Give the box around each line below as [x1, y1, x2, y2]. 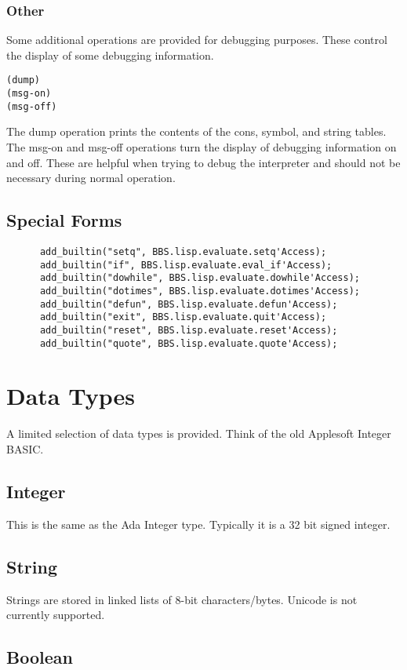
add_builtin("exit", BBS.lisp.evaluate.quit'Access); [39, 311, 327, 323]
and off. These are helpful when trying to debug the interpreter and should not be [6, 154, 401, 170]
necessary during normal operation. [6, 169, 176, 186]
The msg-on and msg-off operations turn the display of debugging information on [6, 138, 397, 155]
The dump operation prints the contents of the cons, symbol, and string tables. [6, 123, 387, 140]
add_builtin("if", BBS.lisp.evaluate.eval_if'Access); [39, 259, 333, 271]
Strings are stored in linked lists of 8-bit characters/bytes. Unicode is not [6, 591, 358, 607]
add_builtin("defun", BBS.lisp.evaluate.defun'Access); [39, 298, 338, 310]
